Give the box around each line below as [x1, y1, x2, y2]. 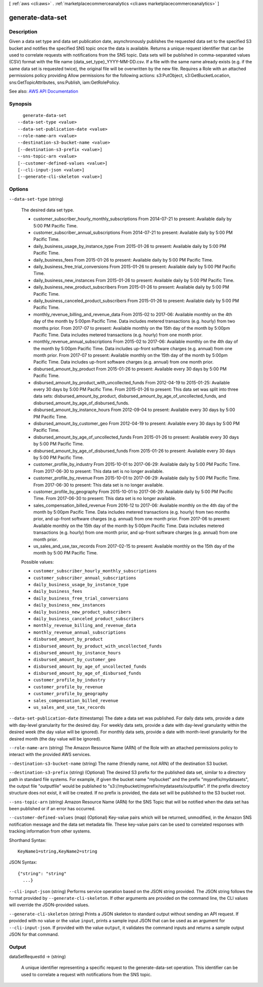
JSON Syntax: [9, 859, 38, 865]
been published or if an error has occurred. [9, 806, 96, 812]
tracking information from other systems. [9, 828, 91, 834]
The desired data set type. [21, 207, 75, 213]
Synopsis [9, 100, 32, 107]
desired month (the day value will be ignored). [9, 736, 102, 741]
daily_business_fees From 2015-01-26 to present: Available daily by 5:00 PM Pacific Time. [33, 257, 213, 263]
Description [9, 28, 38, 35]
